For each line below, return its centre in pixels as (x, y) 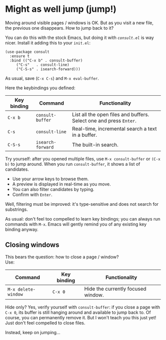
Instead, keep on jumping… (33, 332)
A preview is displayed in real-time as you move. (62, 184)
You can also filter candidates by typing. (53, 189)
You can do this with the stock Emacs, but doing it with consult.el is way (80, 38)
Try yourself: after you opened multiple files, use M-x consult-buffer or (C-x (83, 158)
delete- (27, 289)
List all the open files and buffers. (110, 114)
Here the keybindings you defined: (40, 88)
